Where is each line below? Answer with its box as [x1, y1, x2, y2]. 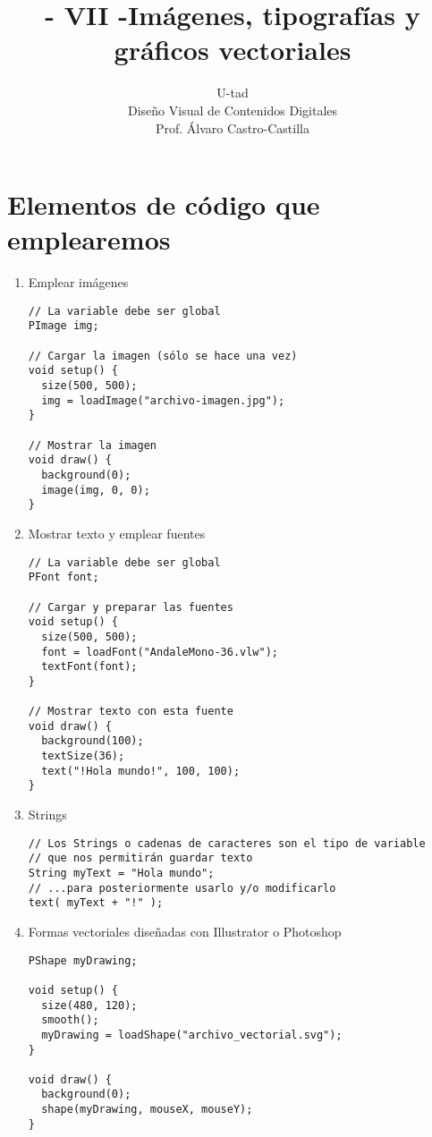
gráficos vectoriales [114, 31, 352, 68]
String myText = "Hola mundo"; [28, 867, 215, 879]
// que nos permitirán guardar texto [28, 852, 253, 865]
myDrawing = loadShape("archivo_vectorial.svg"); [41, 1028, 343, 1041]
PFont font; [28, 571, 99, 584]
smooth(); [41, 1014, 99, 1027]
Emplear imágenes [28, 273, 129, 292]
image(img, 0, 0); [41, 483, 150, 496]
